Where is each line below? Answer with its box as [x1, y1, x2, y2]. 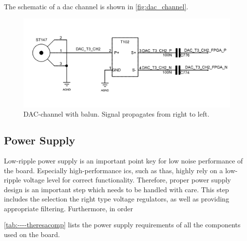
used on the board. [4, 229, 60, 240]
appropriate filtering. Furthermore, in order [4, 203, 133, 213]
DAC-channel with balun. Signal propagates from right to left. [23, 109, 209, 119]
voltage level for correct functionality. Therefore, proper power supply [23, 175, 231, 185]
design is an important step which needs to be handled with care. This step [4, 184, 229, 194]
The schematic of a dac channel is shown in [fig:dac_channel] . [4, 1, 189, 11]
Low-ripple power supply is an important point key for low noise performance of [4, 155, 243, 165]
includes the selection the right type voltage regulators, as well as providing [4, 194, 229, 204]
